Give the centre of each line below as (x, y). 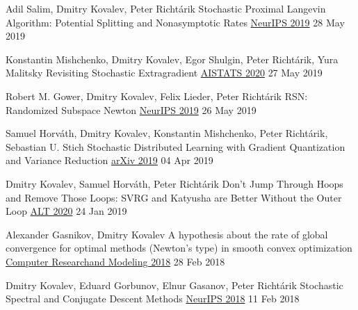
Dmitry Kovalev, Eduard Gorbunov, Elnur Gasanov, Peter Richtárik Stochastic (174, 285)
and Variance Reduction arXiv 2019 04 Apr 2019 (109, 160)
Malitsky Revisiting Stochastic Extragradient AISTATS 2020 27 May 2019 (164, 73)
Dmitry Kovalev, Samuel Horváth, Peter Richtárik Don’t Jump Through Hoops (174, 183)
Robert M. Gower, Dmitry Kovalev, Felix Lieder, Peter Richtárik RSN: (157, 96)
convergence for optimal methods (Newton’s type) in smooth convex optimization (179, 248)
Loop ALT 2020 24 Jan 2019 (66, 211)
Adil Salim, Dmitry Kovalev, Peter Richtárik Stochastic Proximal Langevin (166, 8)
